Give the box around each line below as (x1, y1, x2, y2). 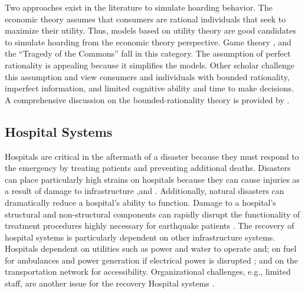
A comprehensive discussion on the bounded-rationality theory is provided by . (5, 93, 290, 106)
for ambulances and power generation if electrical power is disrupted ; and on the (5, 254, 299, 266)
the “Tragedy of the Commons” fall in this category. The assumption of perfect (5, 47, 291, 60)
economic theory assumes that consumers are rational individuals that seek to (5, 12, 286, 25)
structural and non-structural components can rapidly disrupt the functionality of (5, 208, 300, 220)
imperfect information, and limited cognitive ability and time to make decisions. (5, 82, 294, 94)
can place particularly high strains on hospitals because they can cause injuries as (5, 173, 300, 185)
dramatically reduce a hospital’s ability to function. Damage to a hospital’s (5, 196, 276, 208)
